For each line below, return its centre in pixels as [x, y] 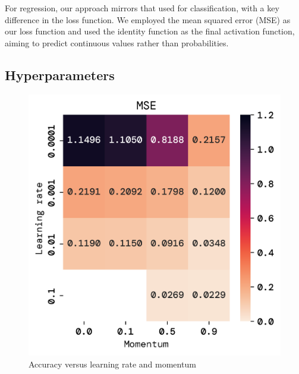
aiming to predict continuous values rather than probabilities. [117, 42]
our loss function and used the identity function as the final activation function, [150, 31]
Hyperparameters [60, 75]
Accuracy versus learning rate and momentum [112, 364]
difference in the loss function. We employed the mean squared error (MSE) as [148, 19]
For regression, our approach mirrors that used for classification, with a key [142, 8]
